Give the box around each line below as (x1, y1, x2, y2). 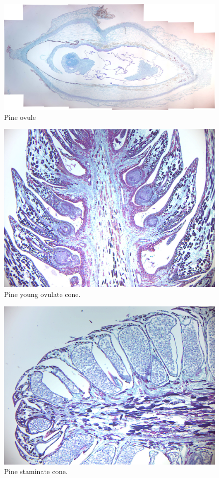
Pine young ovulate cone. (4, 289, 81, 299)
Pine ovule (4, 111, 36, 122)
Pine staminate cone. (4, 466, 68, 477)
